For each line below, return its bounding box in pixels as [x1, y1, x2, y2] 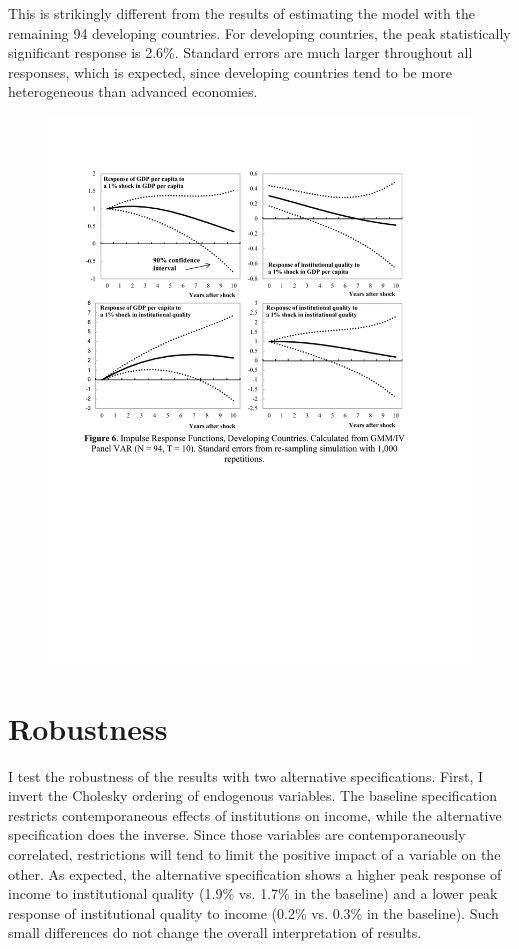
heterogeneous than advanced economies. [8, 81, 258, 102]
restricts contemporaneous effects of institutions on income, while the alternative [8, 804, 502, 825]
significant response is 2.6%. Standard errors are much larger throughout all [8, 42, 473, 63]
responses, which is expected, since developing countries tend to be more [8, 61, 452, 82]
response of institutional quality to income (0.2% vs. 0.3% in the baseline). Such [8, 902, 499, 923]
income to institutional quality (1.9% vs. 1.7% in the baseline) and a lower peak [8, 883, 498, 904]
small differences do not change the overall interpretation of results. [8, 922, 422, 943]
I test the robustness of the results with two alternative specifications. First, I [8, 765, 484, 786]
